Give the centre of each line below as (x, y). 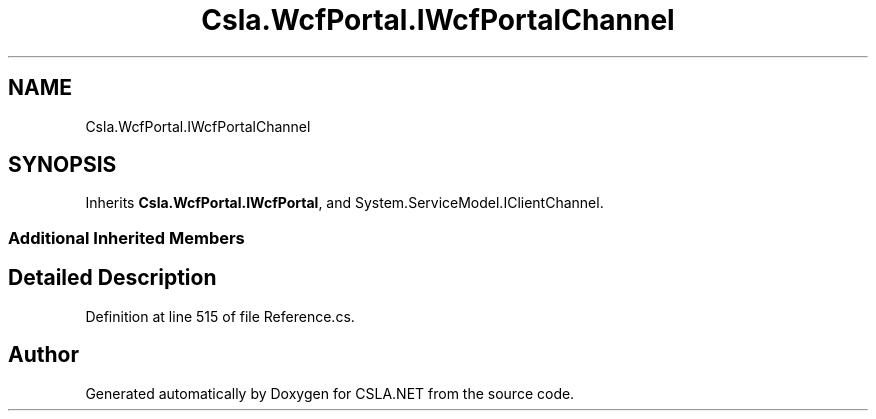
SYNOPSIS (62, 165)
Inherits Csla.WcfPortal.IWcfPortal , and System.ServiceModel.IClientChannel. (344, 203)
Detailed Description (112, 278)
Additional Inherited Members (126, 237)
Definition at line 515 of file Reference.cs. (220, 316)
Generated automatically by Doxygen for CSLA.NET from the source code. (330, 393)
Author (43, 355)
